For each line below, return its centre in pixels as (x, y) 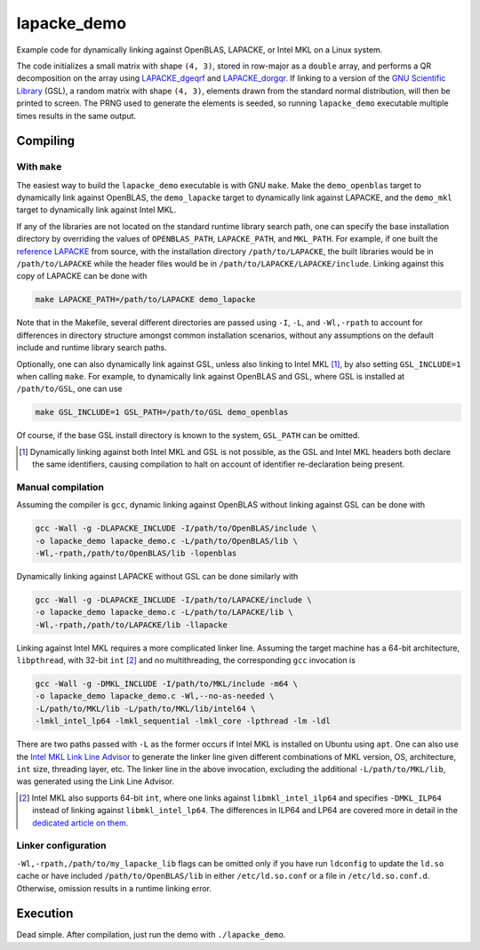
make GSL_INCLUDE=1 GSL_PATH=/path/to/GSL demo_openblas (162, 412)
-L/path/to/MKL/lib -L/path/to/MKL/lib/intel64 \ (145, 708)
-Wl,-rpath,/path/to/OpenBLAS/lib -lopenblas (136, 553)
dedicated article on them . (80, 823)
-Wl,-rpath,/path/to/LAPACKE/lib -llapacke (132, 625)
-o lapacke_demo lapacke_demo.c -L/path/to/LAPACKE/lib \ (164, 612)
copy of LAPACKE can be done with (82, 276)
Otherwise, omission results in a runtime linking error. (114, 888)
